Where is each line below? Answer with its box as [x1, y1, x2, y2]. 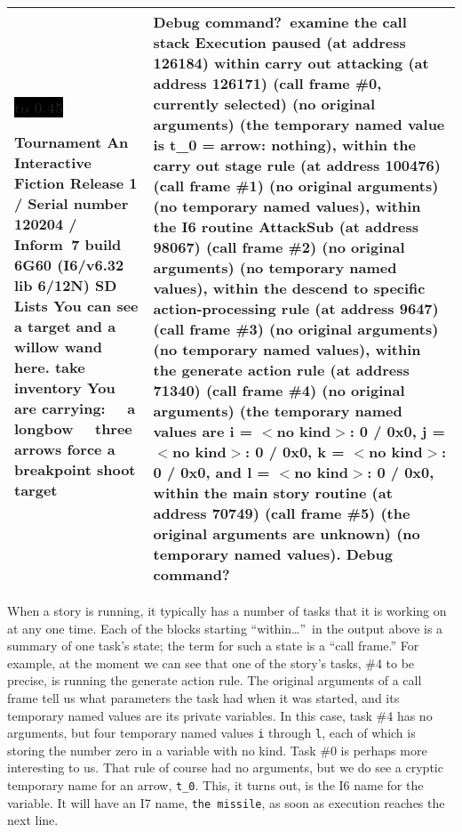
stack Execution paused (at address [153, 32, 406, 53]
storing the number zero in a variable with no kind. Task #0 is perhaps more [7, 740, 427, 759]
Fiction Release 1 [14, 172, 138, 193]
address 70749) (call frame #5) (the [153, 503, 410, 523]
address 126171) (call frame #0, [153, 73, 382, 93]
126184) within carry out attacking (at [153, 53, 429, 73]
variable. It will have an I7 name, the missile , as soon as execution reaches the [7, 793, 445, 812]
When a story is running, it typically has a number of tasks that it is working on [7, 602, 447, 619]
